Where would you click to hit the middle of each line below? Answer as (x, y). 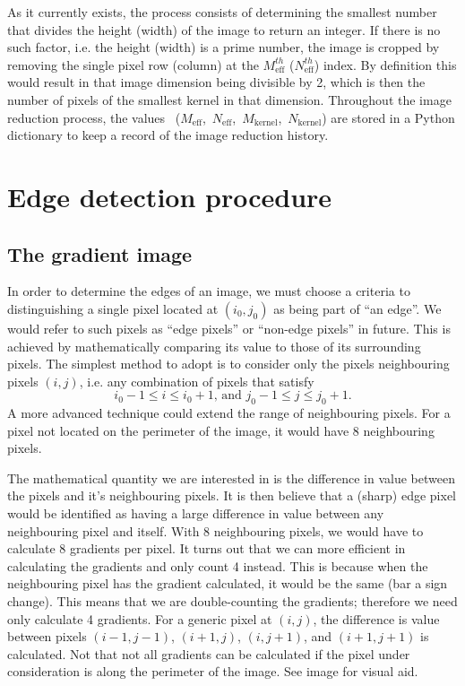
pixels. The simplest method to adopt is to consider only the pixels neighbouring (228, 364)
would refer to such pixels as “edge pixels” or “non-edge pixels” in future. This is (229, 328)
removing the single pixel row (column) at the (133, 64)
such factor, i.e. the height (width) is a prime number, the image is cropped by (224, 47)
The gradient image (100, 253)
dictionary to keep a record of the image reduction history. (168, 135)
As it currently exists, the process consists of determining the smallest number (222, 12)
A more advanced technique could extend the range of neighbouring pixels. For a (229, 413)
